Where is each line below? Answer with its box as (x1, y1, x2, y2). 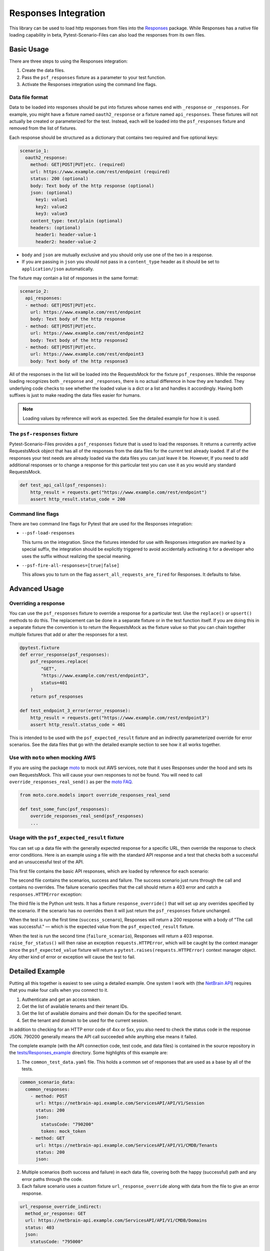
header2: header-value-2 (35, 239, 97, 245)
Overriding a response (9, 600, 65, 607)
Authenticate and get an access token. (21, 996, 101, 1002)
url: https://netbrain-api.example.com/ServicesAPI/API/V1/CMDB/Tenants (35, 1142, 217, 1148)
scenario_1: (19, 148, 49, 154)
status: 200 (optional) (30, 176, 88, 182)
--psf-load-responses (21, 530, 75, 536)
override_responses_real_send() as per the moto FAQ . (9, 779, 133, 785)
